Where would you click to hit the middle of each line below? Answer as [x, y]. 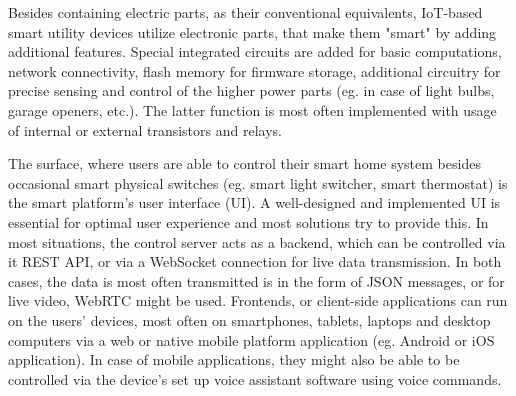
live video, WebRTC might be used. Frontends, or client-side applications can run [258, 300]
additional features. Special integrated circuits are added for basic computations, [255, 51]
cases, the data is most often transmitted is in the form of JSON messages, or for [256, 280]
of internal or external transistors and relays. [145, 129]
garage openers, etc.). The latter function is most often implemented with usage [252, 109]
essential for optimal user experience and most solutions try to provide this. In [248, 221]
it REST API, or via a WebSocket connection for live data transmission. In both [255, 261]
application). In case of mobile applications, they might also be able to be [234, 359]
